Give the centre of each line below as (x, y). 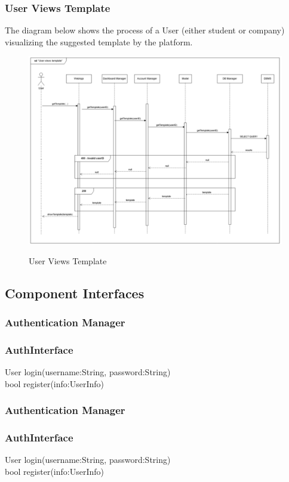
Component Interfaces (75, 293)
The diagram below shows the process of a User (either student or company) (145, 30)
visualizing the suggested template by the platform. (99, 41)
